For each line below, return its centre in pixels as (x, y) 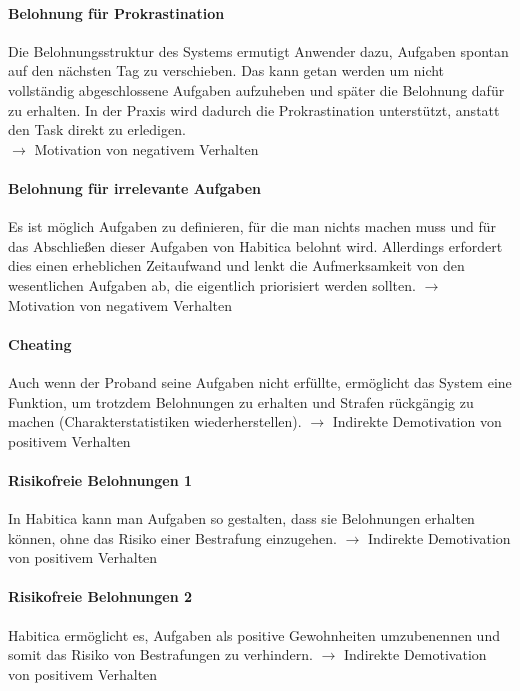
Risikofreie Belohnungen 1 (100, 479)
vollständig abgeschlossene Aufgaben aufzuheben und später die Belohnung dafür (256, 89)
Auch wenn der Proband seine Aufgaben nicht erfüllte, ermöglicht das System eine (260, 381)
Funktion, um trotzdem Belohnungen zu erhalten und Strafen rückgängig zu (241, 401)
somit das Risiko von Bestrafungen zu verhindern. (160, 654)
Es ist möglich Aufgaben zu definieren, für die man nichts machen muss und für (252, 226)
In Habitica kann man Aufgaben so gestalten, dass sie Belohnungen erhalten (241, 518)
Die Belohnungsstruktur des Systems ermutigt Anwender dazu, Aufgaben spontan (258, 50)
